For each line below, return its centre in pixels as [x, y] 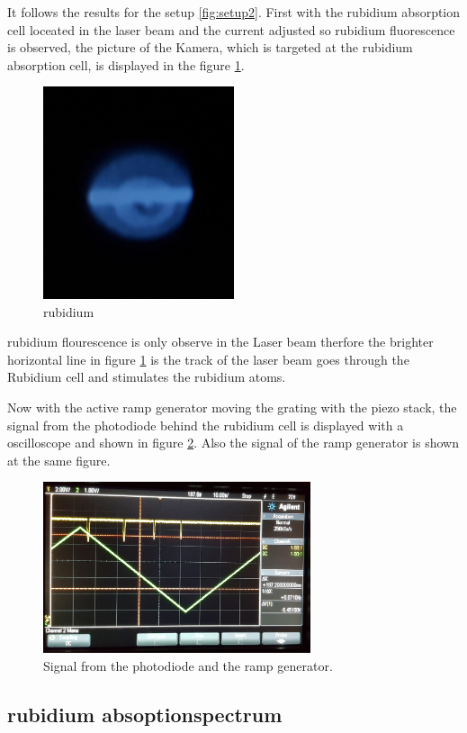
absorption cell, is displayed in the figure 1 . [126, 64]
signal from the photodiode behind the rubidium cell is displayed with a [206, 425]
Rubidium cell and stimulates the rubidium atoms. [147, 377]
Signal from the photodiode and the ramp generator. [188, 665]
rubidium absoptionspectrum [145, 714]
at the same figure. [59, 460]
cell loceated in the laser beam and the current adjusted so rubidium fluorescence [231, 29]
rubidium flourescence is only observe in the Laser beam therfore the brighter [220, 342]
